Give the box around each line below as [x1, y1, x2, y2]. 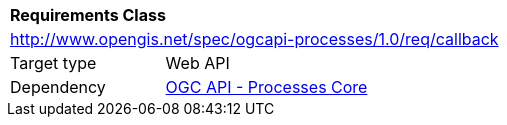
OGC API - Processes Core [165, 77, 368, 97]
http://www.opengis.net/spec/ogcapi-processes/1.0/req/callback [10, 29, 499, 49]
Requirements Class [10, 5, 166, 25]
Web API [165, 53, 230, 73]
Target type [10, 53, 97, 73]
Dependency [10, 77, 106, 97]
